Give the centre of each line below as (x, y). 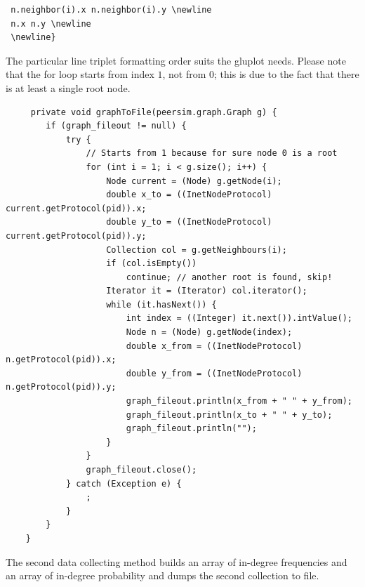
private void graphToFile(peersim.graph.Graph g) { (154, 112)
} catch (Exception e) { (124, 483)
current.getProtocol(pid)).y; (76, 236)
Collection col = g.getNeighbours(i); (197, 250)
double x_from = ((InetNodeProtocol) (214, 346)
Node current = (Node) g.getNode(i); (194, 181)
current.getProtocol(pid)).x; (76, 208)
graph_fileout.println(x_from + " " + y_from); (239, 401)
